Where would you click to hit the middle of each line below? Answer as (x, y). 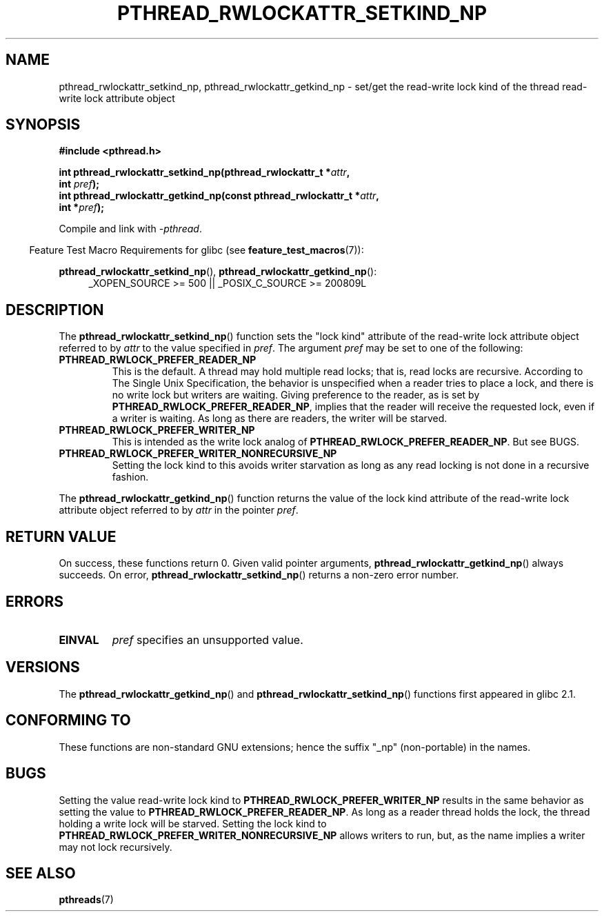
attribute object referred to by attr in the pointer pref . (179, 510)
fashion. (130, 477)
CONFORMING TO (68, 720)
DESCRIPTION (55, 310)
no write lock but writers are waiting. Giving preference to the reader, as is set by (296, 395)
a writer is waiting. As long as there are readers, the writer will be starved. (280, 419)
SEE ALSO (41, 873)
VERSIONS (43, 667)
